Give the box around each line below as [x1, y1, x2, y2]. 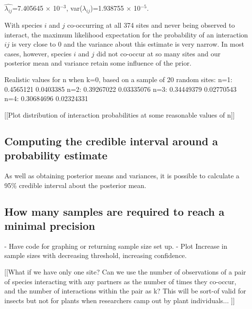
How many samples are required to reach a [4, 204, 225, 219]
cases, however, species [4, 48, 72, 58]
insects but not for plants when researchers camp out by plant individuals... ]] [4, 295, 235, 305]
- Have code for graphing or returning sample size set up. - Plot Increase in [4, 240, 227, 251]
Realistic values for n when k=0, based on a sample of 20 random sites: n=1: [4, 74, 233, 84]
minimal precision [4, 218, 95, 233]
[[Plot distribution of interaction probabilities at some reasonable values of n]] [4, 109, 235, 120]
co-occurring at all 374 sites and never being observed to [67, 20, 235, 30]
